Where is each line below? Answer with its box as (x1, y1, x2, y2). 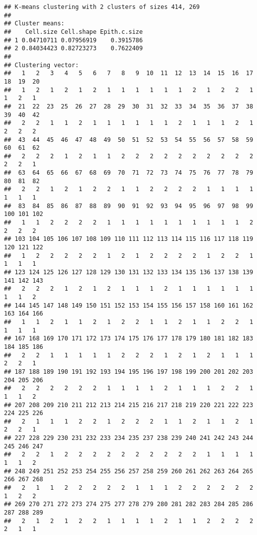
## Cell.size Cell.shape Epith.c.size (4, 28, 143, 35)
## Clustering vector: (4, 61, 79, 69)
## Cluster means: (4, 20, 65, 27)
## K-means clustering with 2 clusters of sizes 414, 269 (4, 3, 200, 10)
